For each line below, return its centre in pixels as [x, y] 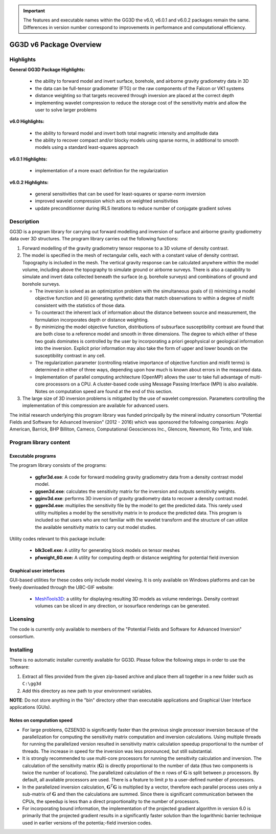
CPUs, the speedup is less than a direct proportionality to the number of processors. [111, 801]
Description [24, 221]
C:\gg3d [32, 684]
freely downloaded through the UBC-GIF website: [62, 587]
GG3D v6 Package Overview [55, 44]
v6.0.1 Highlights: [28, 159]
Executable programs [33, 456]
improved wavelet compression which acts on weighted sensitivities [107, 201]
